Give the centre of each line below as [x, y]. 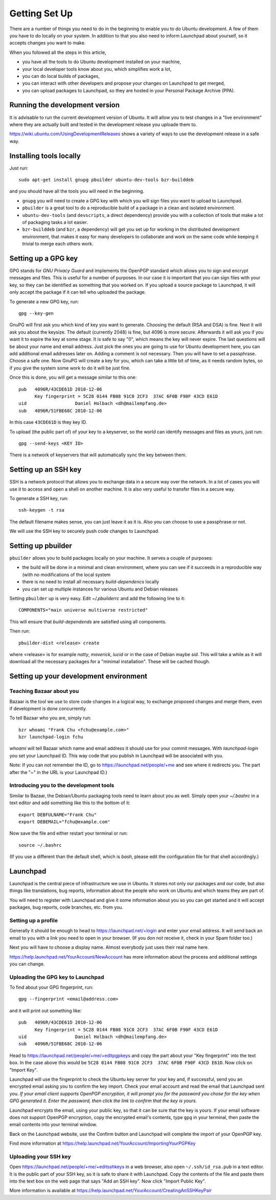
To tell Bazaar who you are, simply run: [50, 718]
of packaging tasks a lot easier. [55, 222]
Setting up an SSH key [45, 470]
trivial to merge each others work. [58, 244]
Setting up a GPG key [44, 258]
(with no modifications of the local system [66, 575]
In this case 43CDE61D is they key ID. [48, 422]
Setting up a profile [34, 920]
